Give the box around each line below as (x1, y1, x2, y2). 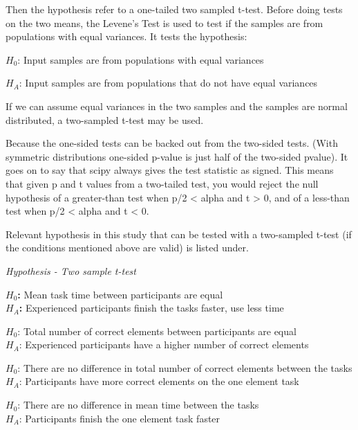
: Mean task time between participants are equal (17, 287, 223, 301)
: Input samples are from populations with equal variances (17, 52, 264, 66)
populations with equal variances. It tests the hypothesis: (6, 29, 247, 44)
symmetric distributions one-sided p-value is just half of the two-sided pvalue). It (6, 149, 348, 163)
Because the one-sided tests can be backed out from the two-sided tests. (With (6, 136, 338, 150)
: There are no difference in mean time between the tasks (17, 397, 259, 412)
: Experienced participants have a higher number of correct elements (19, 337, 309, 352)
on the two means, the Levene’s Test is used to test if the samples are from (6, 15, 323, 30)
